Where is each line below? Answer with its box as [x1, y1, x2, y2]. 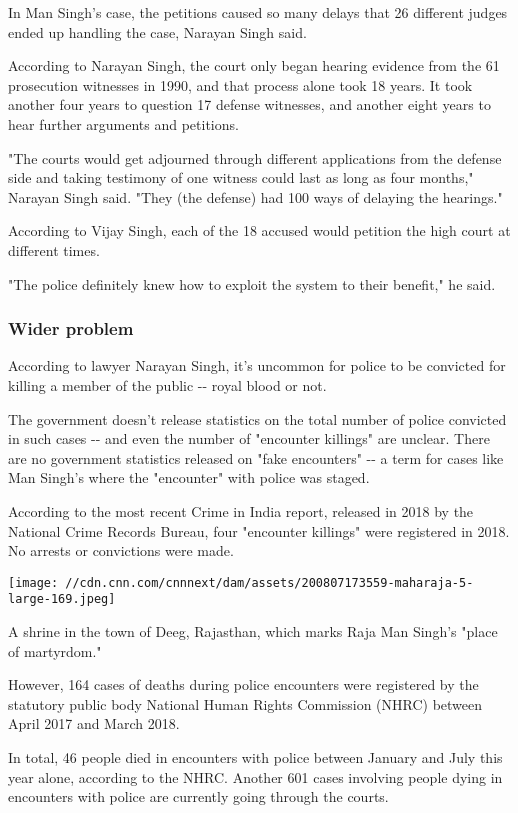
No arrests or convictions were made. [8, 540, 234, 561]
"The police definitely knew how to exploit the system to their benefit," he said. [8, 273, 496, 294]
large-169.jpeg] [8, 592, 116, 607]
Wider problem [8, 316, 134, 341]
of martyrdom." [8, 640, 102, 661]
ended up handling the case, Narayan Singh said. [8, 21, 307, 42]
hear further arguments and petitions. [8, 113, 239, 134]
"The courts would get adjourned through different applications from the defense [8, 147, 502, 168]
